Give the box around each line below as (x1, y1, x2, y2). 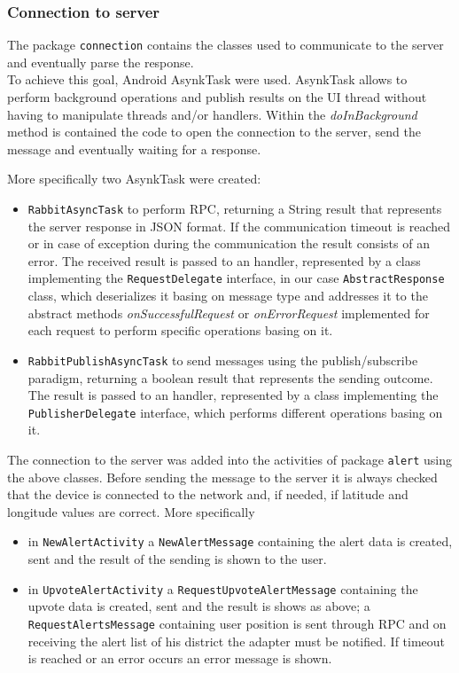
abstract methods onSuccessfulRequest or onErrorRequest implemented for (27, 303, 430, 322)
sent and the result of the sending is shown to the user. (27, 550, 327, 568)
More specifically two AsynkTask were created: (7, 169, 261, 188)
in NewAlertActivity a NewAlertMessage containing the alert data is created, (27, 532, 453, 551)
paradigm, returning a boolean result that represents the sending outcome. (27, 368, 433, 387)
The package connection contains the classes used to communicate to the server (7, 35, 444, 54)
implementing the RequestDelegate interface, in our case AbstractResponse (27, 269, 445, 287)
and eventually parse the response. (7, 52, 194, 71)
